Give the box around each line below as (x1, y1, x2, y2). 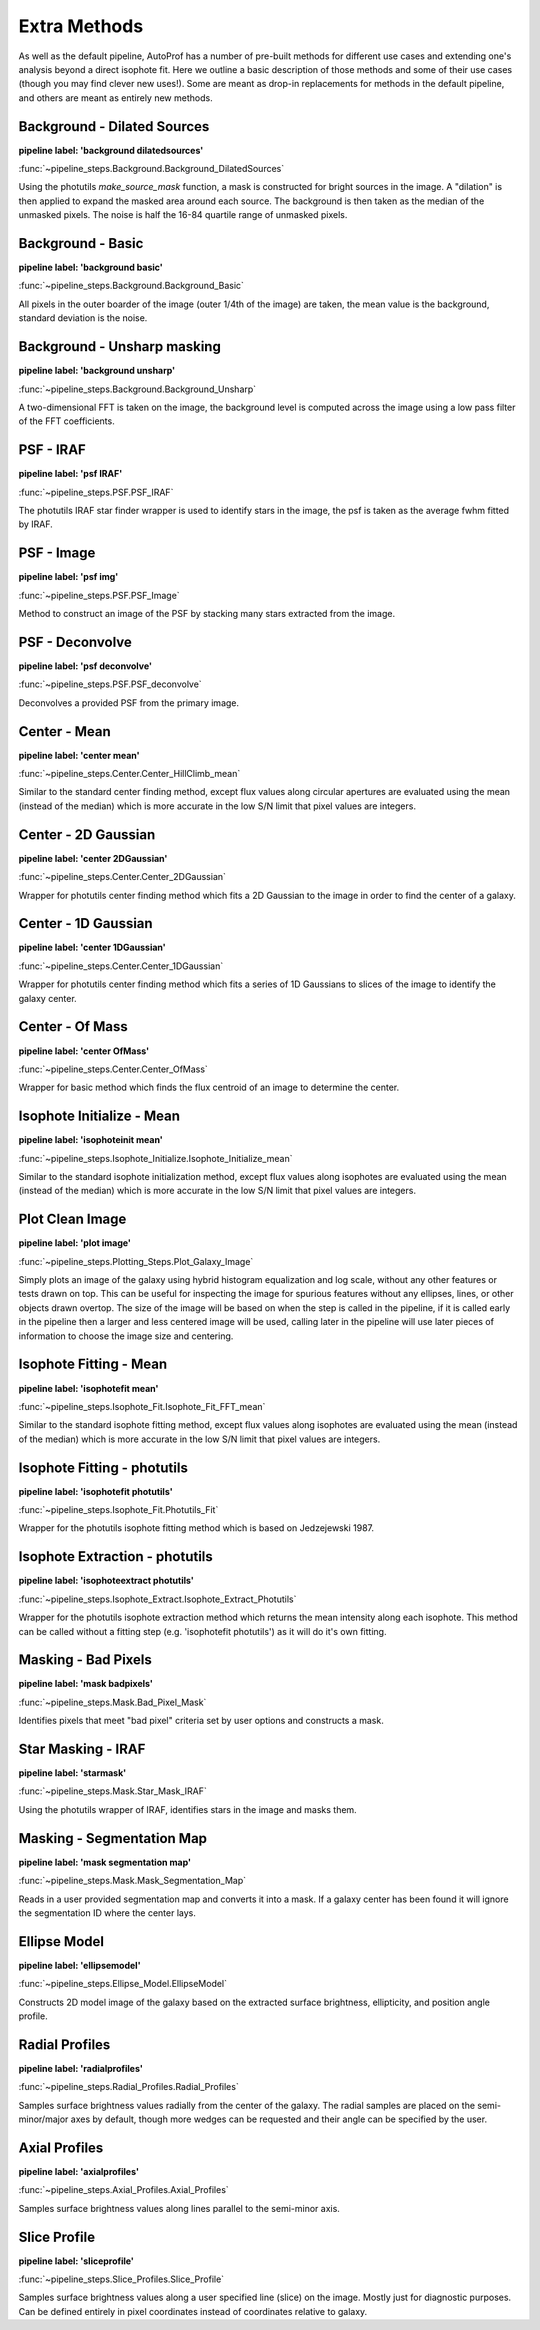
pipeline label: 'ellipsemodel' (18, 1959, 141, 1971)
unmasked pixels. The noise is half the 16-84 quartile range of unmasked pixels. (18, 209, 348, 221)
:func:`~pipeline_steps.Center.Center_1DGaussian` (18, 960, 224, 972)
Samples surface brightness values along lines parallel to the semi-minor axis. (18, 2202, 340, 2214)
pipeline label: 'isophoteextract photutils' (18, 1575, 195, 1587)
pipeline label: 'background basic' (18, 261, 164, 274)
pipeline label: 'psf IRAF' (18, 468, 123, 480)
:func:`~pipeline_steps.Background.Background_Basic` (18, 280, 245, 292)
